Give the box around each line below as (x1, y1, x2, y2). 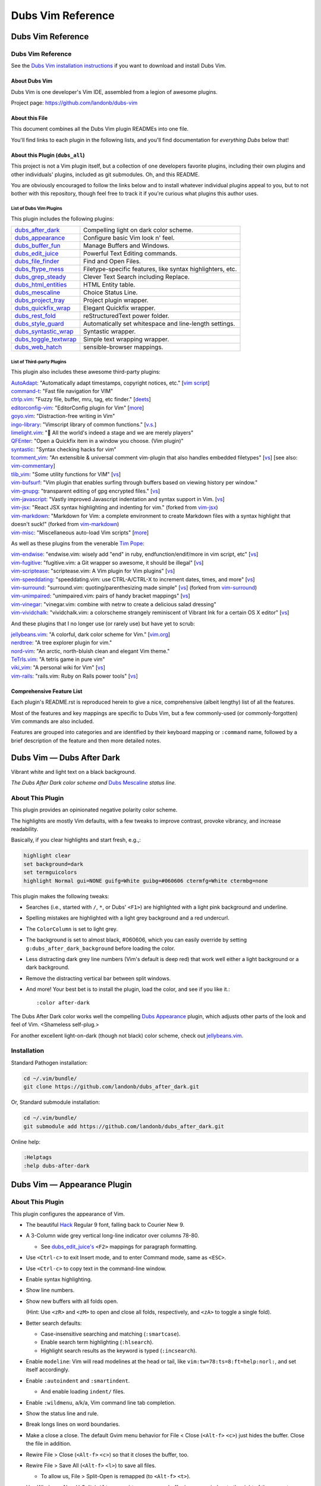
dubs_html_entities (14, 281, 67, 289)
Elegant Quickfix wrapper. (83, 304, 156, 312)
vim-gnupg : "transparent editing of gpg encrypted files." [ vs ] (11, 487, 160, 495)
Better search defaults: (26, 1320, 82, 1327)
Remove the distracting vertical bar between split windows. (26, 975, 171, 982)
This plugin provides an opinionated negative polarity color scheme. (11, 806, 178, 814)
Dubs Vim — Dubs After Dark (11, 753, 120, 763)
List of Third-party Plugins (11, 358, 67, 365)
